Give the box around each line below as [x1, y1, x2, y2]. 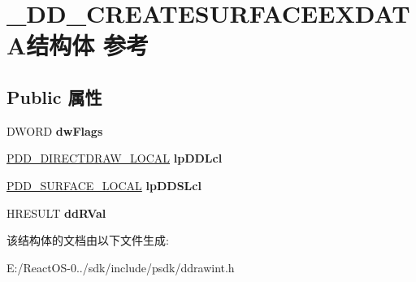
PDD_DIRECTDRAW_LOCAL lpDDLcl [6, 150, 223, 167]
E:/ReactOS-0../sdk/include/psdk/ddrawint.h [6, 258, 235, 275]
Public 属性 [6, 84, 102, 109]
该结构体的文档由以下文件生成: [6, 232, 169, 249]
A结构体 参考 [6, 28, 149, 62]
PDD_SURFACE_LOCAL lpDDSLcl [6, 176, 201, 193]
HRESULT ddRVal [6, 204, 106, 221]
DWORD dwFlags [6, 122, 103, 139]
